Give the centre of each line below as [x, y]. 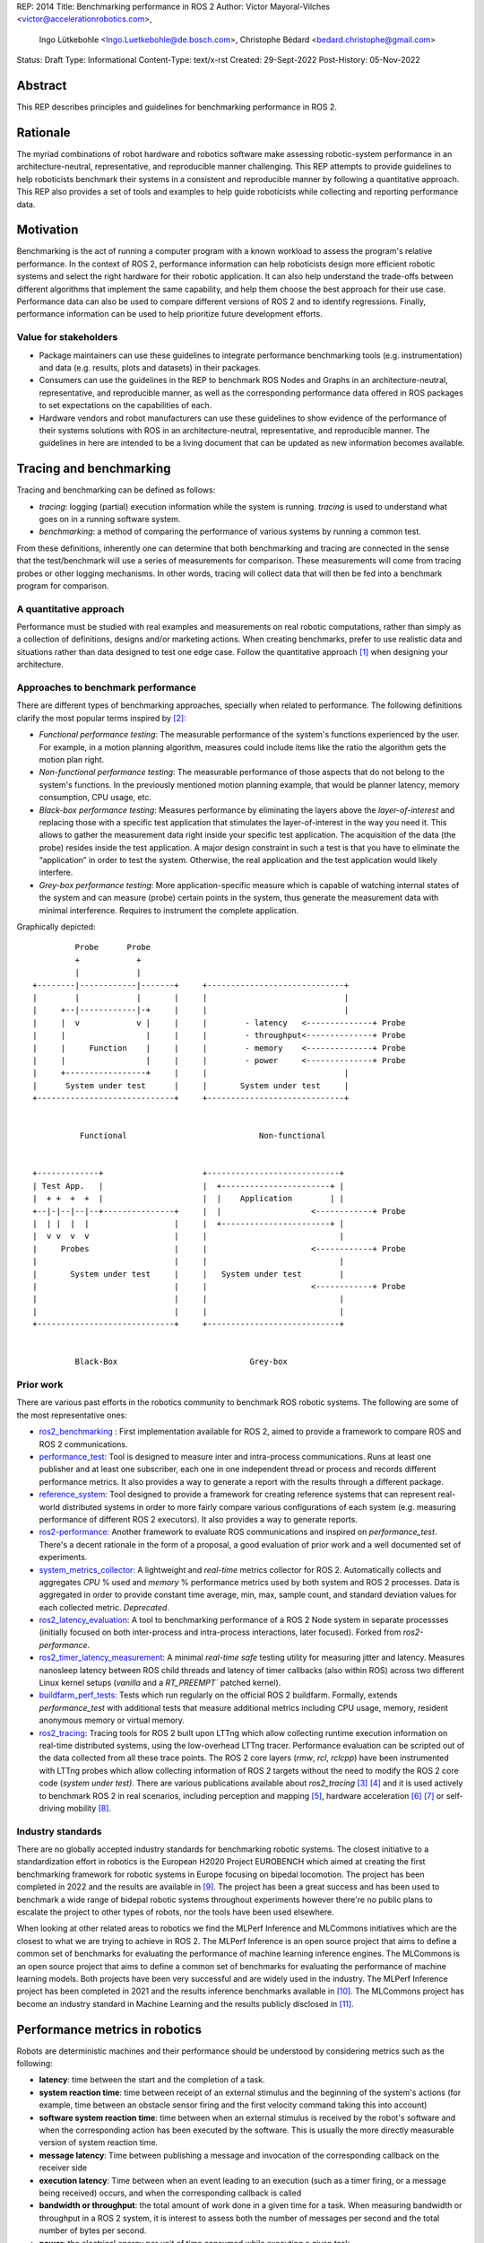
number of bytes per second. [93, 2230]
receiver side [63, 2168]
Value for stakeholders [67, 337]
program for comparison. [63, 585]
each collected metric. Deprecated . [104, 1607]
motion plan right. [72, 759]
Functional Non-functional [203, 1136]
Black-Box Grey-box [181, 1362]
